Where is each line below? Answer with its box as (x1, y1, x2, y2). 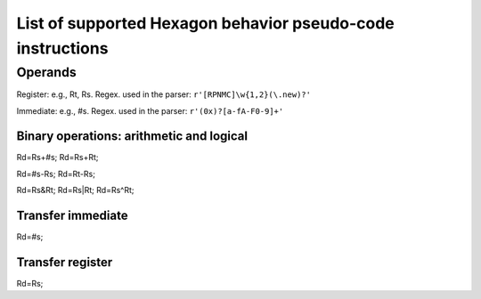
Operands (16, 64, 77, 80)
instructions (16, 38, 109, 58)
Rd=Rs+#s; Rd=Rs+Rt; (16, 152, 99, 163)
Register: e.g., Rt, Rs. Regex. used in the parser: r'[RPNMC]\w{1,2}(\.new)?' (16, 89, 312, 100)
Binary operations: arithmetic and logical (16, 129, 249, 144)
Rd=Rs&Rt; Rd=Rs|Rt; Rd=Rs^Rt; (16, 185, 135, 196)
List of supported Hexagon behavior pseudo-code (16, 13, 395, 33)
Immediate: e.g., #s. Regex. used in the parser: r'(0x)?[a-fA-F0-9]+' (16, 105, 284, 116)
